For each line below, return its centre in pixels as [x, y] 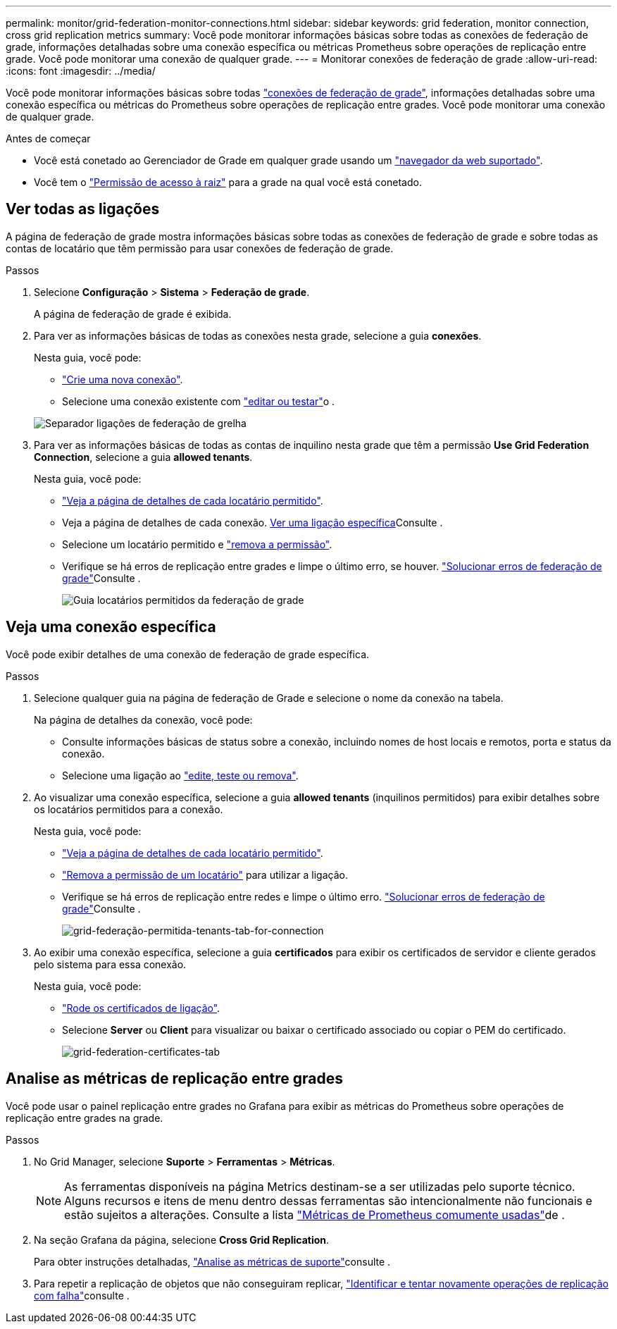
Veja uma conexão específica [111, 627]
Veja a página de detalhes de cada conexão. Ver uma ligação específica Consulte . [253, 522]
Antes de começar [48, 138]
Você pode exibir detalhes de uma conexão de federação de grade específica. [188, 654]
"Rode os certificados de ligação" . [141, 1008]
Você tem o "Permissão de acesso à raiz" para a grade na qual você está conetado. [228, 182]
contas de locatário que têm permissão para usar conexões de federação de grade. [200, 248]
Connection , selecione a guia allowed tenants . [143, 457]
